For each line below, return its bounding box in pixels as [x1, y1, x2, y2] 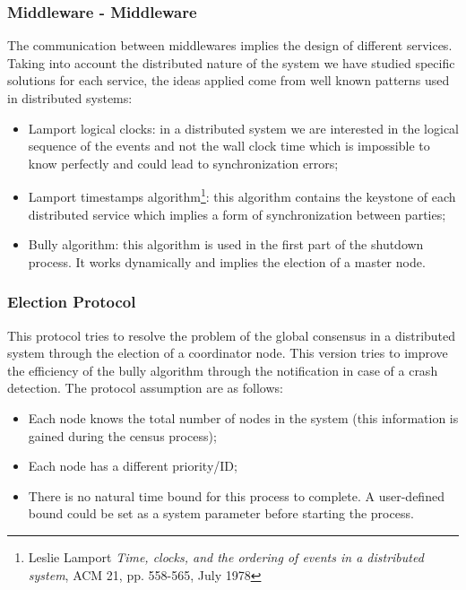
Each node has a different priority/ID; [28, 456, 237, 475]
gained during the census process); [28, 426, 217, 445]
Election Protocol [7, 291, 136, 313]
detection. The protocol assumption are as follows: [7, 378, 283, 397]
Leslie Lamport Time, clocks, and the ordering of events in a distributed [28, 547, 424, 566]
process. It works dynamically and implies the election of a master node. [28, 252, 426, 271]
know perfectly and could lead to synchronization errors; [28, 153, 339, 172]
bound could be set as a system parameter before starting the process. [28, 504, 414, 523]
